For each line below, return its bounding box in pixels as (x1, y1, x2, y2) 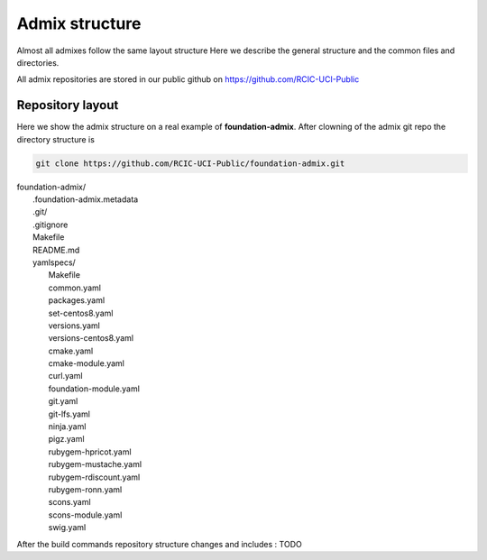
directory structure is (16, 133, 95, 144)
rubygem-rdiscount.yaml (48, 472, 141, 482)
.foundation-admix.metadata (32, 194, 139, 205)
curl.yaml (48, 371, 83, 381)
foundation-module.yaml (48, 383, 140, 394)
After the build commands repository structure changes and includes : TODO (16, 538, 302, 549)
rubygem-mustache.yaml (48, 459, 142, 470)
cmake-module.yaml (48, 358, 125, 369)
